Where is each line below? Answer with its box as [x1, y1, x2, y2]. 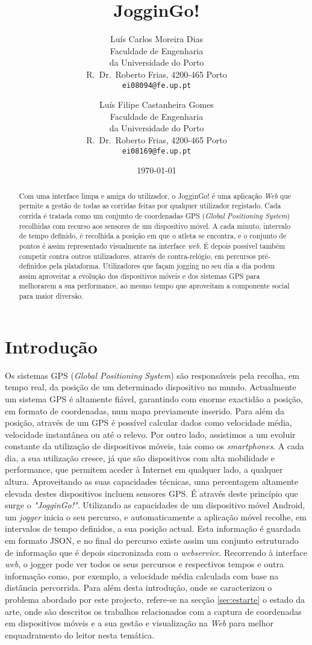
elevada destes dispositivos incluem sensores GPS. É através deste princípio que [5, 487, 298, 499]
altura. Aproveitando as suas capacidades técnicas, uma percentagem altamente [5, 475, 298, 488]
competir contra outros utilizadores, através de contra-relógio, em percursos [19, 251, 256, 261]
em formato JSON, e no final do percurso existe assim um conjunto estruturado [5, 534, 299, 547]
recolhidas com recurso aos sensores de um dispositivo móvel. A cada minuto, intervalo [19, 220, 291, 231]
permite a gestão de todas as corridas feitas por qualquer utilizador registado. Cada [19, 201, 281, 211]
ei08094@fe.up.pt [122, 81, 192, 90]
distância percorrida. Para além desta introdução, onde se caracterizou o [5, 581, 272, 594]
